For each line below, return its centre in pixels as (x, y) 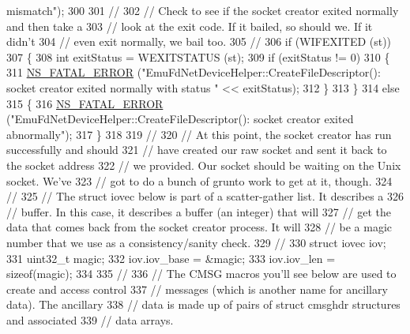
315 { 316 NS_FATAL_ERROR (85, 103)
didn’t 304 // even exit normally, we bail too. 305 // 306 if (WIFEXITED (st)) (199, 41)
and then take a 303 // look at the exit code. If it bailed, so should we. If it (190, 26)
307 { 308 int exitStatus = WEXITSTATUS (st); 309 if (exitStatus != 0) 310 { (198, 56)
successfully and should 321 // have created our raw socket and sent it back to (197, 150)
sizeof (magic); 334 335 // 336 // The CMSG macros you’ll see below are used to (201, 274)
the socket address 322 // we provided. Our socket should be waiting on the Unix (204, 165)
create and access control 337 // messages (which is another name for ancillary (197, 289)
